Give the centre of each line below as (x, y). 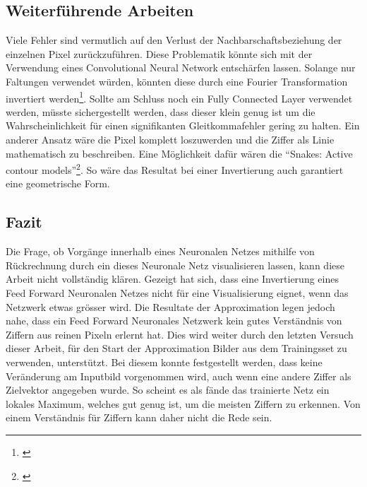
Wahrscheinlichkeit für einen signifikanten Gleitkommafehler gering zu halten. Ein (183, 125)
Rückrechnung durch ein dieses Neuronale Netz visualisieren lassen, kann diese (175, 265)
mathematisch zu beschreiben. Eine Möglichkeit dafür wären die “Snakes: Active (179, 153)
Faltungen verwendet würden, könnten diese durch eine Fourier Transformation (177, 81)
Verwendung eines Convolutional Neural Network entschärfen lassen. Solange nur (181, 68)
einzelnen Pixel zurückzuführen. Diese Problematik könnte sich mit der (159, 53)
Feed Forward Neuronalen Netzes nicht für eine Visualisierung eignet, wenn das (177, 293)
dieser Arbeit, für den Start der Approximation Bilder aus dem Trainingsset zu (176, 348)
